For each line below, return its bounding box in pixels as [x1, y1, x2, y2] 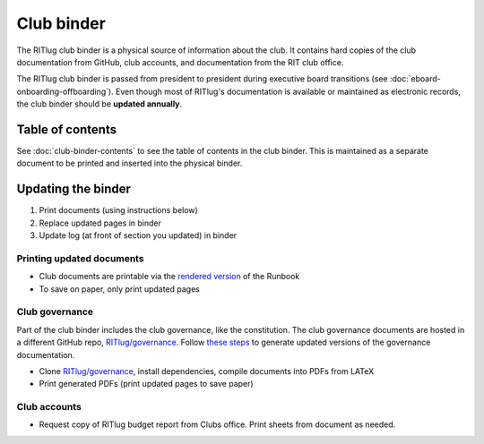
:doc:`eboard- [389, 73, 441, 84]
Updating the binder [16, 182, 132, 197]
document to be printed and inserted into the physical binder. [16, 158, 243, 169]
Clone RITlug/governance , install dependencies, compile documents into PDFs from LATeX [39, 365, 375, 376]
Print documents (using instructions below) [39, 205, 199, 216]
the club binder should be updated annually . [16, 98, 183, 109]
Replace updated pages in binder [39, 218, 161, 228]
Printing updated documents [16, 252, 144, 264]
